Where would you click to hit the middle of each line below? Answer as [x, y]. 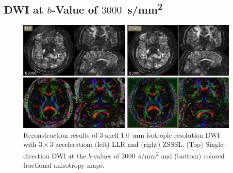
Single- [216, 144]
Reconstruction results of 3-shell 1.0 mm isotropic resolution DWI [122, 134]
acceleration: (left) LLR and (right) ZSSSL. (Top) [129, 144]
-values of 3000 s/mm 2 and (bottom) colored [158, 155]
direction [36, 155]
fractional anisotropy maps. [64, 165]
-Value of [75, 9]
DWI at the [69, 155]
